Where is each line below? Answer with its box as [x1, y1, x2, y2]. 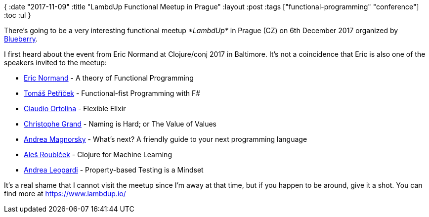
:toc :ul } [4, 11, 31, 19]
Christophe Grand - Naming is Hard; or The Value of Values [24, 120, 216, 128]
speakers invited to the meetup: [4, 58, 107, 67]
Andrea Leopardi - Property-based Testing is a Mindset [24, 166, 204, 174]
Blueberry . [4, 35, 38, 43]
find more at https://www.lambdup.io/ [4, 189, 126, 198]
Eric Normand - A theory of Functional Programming [24, 74, 194, 82]
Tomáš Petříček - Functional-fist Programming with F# [24, 89, 201, 97]
